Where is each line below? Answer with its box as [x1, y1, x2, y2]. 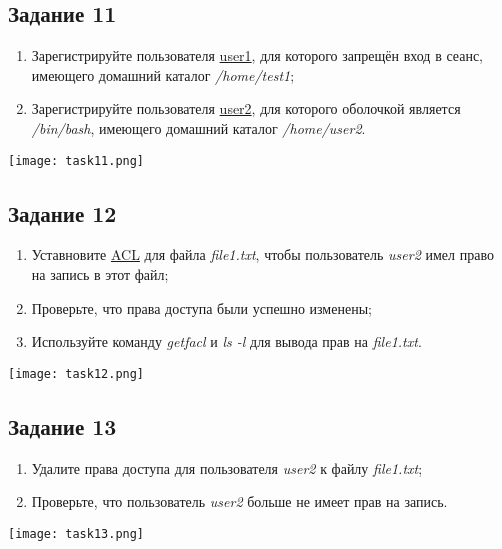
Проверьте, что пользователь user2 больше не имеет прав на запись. [31, 491, 448, 512]
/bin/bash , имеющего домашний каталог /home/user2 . [31, 117, 366, 138]
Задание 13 [8, 410, 117, 441]
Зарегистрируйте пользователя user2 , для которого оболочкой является [31, 98, 461, 119]
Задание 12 [8, 197, 117, 228]
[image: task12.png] [8, 366, 145, 381]
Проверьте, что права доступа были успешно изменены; [31, 297, 372, 318]
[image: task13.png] [8, 526, 145, 541]
